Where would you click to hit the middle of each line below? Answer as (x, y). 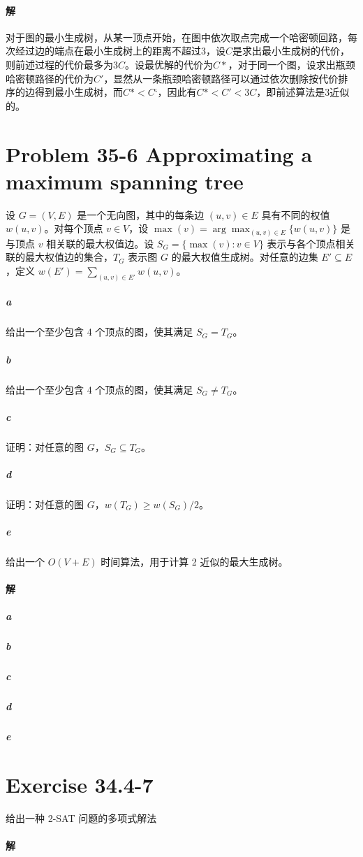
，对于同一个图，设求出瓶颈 (291, 64)
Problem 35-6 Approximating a (159, 153)
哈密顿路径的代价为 (50, 78)
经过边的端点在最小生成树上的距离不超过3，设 (120, 51)
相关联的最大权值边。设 (100, 243)
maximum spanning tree (125, 181)
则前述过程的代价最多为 (59, 64)
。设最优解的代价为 (169, 64)
